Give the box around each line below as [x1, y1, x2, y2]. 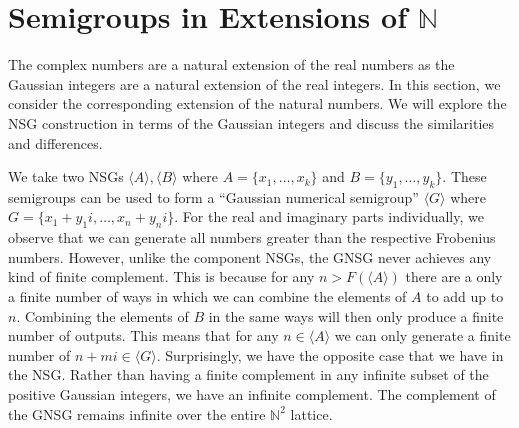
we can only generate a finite [334, 325, 511, 346]
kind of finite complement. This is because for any [8, 266, 315, 287]
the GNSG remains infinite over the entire [8, 403, 266, 424]
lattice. [290, 403, 333, 424]
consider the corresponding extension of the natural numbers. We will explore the [8, 93, 507, 114]
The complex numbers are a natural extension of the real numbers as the [8, 54, 455, 75]
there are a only [405, 266, 503, 287]
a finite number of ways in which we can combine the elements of [8, 286, 407, 307]
